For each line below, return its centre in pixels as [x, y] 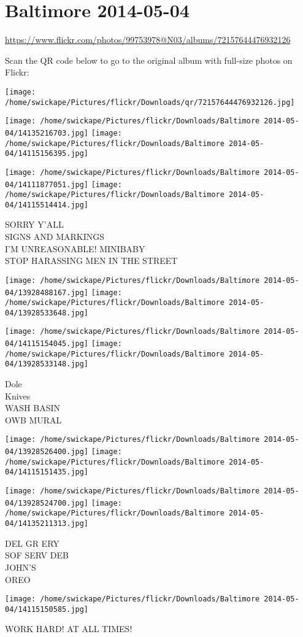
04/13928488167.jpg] [47, 292]
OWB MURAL [33, 419]
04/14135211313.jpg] [47, 524]
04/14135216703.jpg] [47, 133]
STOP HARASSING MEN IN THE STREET [91, 261]
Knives [18, 396]
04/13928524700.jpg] [47, 503]
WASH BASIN [33, 408]
